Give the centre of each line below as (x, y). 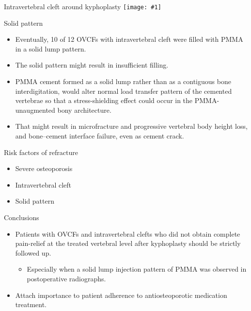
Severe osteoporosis (44, 168)
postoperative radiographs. (66, 278)
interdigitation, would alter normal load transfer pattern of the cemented (124, 91)
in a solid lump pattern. (51, 48)
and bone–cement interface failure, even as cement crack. (100, 136)
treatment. (31, 304)
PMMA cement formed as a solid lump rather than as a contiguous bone (123, 81)
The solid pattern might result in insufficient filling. (92, 65)
